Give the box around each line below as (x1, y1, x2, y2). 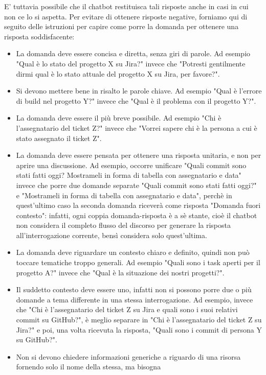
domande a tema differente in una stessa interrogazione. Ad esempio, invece (16, 294, 253, 304)
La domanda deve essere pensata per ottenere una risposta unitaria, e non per (16, 150, 261, 160)
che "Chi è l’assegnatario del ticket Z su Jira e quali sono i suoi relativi (16, 304, 238, 315)
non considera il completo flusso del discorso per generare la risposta (16, 220, 231, 230)
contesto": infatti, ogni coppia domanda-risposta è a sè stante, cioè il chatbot (16, 209, 257, 220)
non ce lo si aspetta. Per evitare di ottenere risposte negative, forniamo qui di (4, 11, 248, 21)
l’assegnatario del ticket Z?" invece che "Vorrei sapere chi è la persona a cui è (16, 122, 257, 133)
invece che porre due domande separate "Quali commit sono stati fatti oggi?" (16, 179, 257, 190)
